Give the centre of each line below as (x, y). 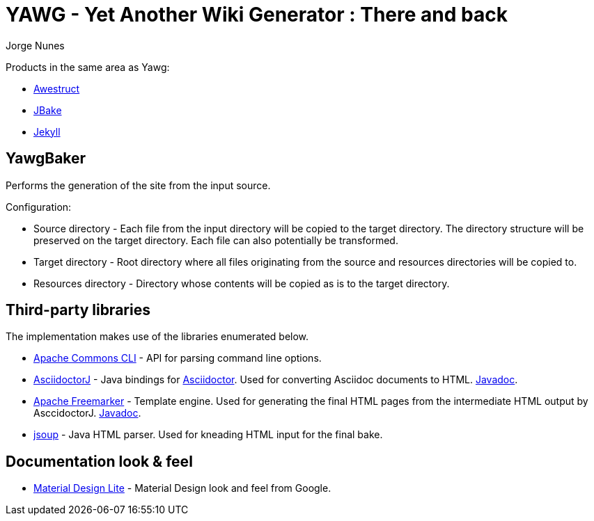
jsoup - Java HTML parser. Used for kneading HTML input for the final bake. (208, 435)
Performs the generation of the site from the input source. (138, 185)
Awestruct (57, 88)
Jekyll (47, 131)
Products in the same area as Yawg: (88, 67)
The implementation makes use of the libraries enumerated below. (157, 337)
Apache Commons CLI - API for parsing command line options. (178, 358)
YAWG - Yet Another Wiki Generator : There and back (257, 15)
